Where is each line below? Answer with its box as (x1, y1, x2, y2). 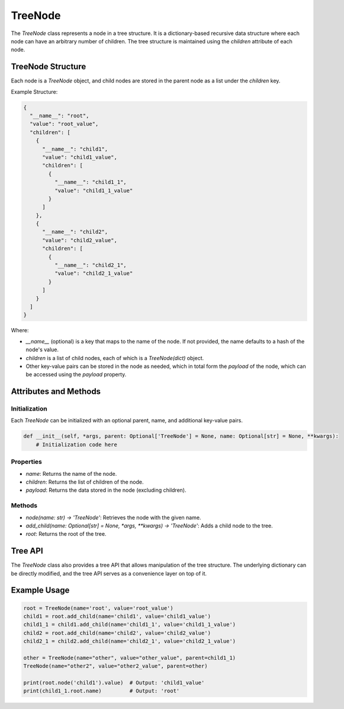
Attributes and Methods (11, 386, 101, 397)
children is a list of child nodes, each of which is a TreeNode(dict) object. (25, 354, 204, 361)
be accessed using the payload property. (25, 371, 127, 378)
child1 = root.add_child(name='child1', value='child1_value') (23, 613, 211, 619)
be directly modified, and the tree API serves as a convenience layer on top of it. (11, 570, 207, 577)
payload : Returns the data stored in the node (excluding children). (25, 487, 187, 494)
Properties (11, 457, 43, 466)
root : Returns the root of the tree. (25, 530, 107, 538)
